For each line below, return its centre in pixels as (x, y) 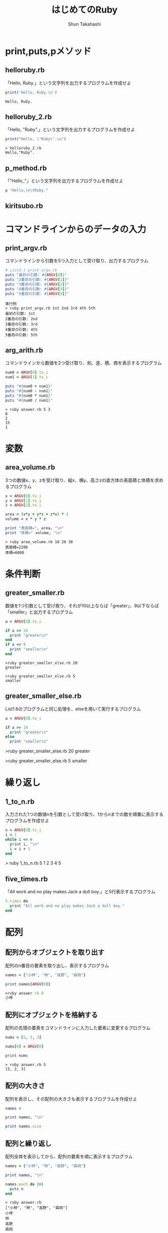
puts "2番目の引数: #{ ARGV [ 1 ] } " (37, 280)
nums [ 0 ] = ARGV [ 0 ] (24, 1047)
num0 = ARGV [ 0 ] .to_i (27, 372)
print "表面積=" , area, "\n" (35, 528)
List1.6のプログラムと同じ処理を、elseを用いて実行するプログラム (73, 709)
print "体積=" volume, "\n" (34, 533)
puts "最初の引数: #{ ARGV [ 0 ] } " (36, 275)
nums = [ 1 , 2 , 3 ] (23, 1037)
